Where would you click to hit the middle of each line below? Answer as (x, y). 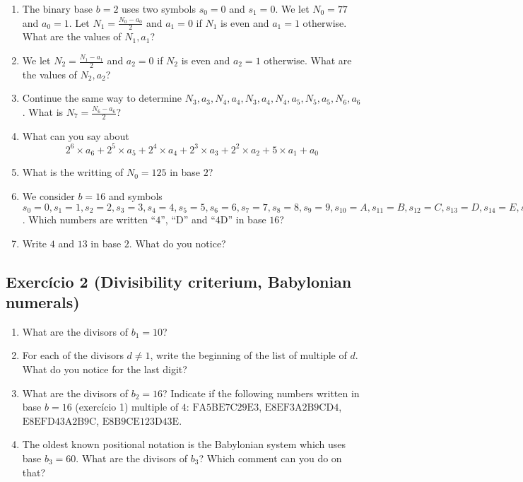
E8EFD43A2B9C (59, 422)
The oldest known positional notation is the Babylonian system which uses (184, 444)
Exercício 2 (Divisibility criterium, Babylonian (179, 281)
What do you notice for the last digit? (105, 369)
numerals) (43, 302)
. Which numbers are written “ (89, 219)
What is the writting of (73, 172)
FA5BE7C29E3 (226, 408)
